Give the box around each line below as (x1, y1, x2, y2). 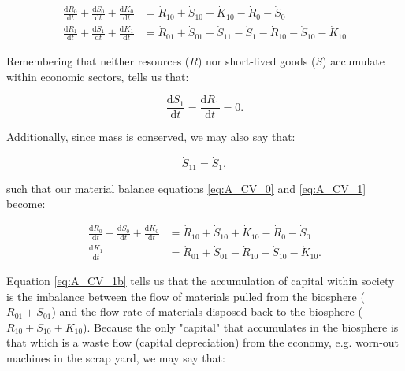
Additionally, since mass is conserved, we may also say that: (6, 128, 295, 145)
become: (6, 195, 46, 212)
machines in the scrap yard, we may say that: (6, 349, 225, 365)
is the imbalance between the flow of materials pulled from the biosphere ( (6, 288, 365, 304)
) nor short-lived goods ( (197, 53, 316, 69)
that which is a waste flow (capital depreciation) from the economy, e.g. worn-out (6, 334, 399, 351)
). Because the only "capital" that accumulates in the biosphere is (83, 318, 399, 335)
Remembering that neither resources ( (6, 53, 190, 69)
